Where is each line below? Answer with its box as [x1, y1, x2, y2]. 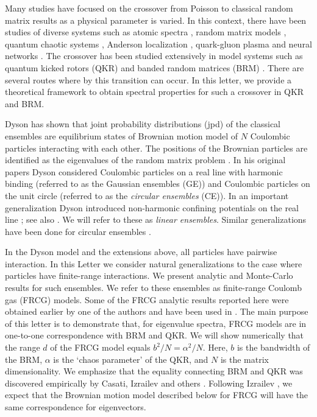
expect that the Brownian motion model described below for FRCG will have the [5, 388, 308, 401]
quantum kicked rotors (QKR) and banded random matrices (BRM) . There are [5, 61, 304, 74]
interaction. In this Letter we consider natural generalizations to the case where [5, 257, 302, 270]
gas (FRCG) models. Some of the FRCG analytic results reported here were [5, 293, 289, 306]
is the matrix [220, 352, 269, 365]
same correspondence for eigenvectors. [5, 401, 146, 413]
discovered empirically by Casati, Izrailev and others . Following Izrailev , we [5, 376, 293, 389]
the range [5, 341, 40, 354]
